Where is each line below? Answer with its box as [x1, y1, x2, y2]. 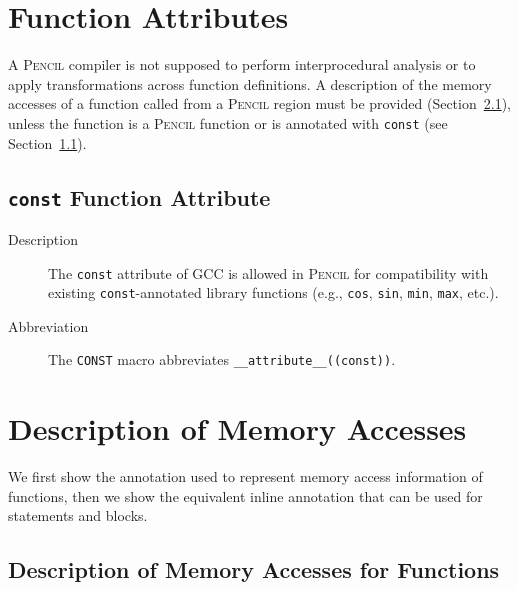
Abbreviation [8, 315, 89, 336]
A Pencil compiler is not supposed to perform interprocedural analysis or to [8, 54, 476, 75]
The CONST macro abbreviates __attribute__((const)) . [48, 349, 396, 370]
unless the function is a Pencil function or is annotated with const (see [8, 112, 448, 133]
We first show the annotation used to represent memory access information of [8, 466, 483, 487]
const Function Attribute [8, 181, 271, 212]
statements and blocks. [8, 505, 148, 526]
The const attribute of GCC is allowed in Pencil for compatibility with [48, 262, 489, 283]
